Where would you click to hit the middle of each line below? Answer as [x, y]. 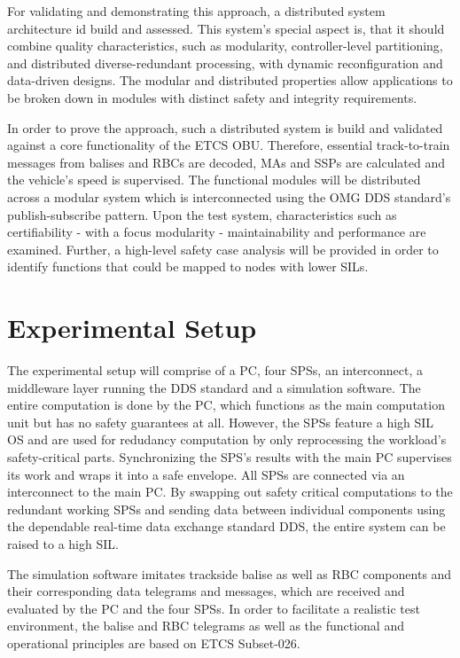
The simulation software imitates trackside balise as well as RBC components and [230, 573]
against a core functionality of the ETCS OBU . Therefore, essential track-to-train [229, 145]
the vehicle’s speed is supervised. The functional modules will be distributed [214, 180]
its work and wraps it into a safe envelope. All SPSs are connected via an [206, 474]
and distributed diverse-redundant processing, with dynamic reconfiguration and [225, 63]
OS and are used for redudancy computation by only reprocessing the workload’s [227, 439]
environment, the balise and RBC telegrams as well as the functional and [206, 626]
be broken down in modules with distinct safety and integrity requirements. [212, 97]
